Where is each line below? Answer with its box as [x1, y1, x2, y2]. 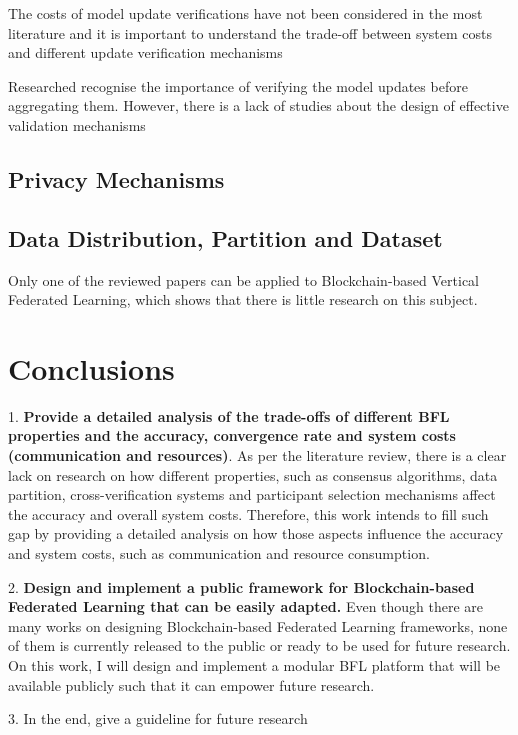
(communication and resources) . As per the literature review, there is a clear [8, 445, 507, 466]
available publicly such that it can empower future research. [8, 674, 375, 695]
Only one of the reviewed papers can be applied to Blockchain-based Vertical [8, 269, 480, 290]
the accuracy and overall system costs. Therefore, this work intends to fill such [8, 503, 489, 524]
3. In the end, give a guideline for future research [8, 708, 308, 729]
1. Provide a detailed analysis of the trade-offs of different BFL [8, 405, 450, 426]
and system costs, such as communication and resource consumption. [8, 543, 430, 564]
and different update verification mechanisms [8, 42, 283, 63]
